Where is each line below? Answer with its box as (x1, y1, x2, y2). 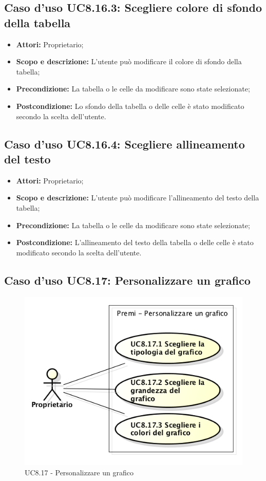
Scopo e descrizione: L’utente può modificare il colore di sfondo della (16, 56, 242, 67)
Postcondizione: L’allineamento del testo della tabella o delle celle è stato (16, 237, 254, 248)
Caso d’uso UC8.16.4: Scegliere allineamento (4, 136, 245, 152)
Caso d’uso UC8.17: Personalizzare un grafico (4, 272, 251, 288)
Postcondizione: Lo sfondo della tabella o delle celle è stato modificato (16, 100, 244, 111)
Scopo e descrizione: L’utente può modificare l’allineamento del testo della (16, 192, 259, 203)
